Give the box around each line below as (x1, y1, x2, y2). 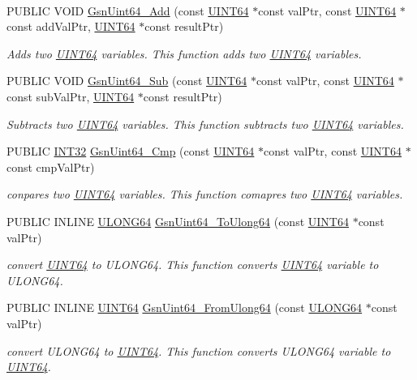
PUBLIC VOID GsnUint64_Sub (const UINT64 (6, 72, 247, 89)
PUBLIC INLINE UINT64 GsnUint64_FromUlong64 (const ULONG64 (6, 299, 363, 316)
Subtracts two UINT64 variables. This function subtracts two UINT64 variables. (6, 115, 404, 132)
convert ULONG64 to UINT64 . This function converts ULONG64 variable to (6, 342, 391, 359)
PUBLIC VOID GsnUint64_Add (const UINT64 (6, 2, 249, 19)
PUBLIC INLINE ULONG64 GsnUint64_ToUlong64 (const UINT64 (6, 212, 349, 229)
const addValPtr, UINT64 (6, 18, 135, 35)
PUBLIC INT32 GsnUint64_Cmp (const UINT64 (6, 143, 255, 160)
